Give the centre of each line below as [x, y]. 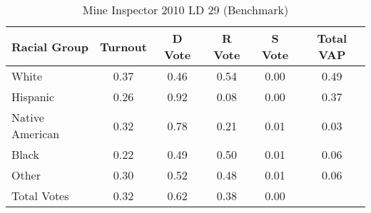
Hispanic [33, 97]
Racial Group [50, 46]
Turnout [123, 46]
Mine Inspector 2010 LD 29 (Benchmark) [185, 10]
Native [28, 117]
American [36, 134]
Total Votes [40, 196]
